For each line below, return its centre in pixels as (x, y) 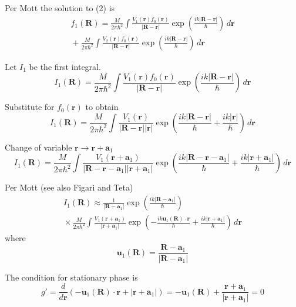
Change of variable (38, 147)
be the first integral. (65, 66)
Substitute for (30, 107)
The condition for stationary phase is (71, 277)
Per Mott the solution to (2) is (60, 8)
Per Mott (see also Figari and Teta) (69, 187)
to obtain (102, 107)
